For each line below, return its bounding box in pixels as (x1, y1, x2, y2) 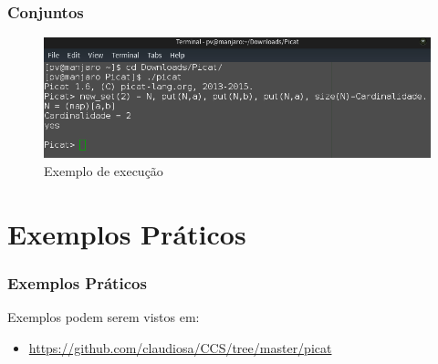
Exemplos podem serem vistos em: (7, 307, 200, 326)
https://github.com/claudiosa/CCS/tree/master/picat (28, 338, 332, 357)
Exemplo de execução (44, 161, 163, 180)
